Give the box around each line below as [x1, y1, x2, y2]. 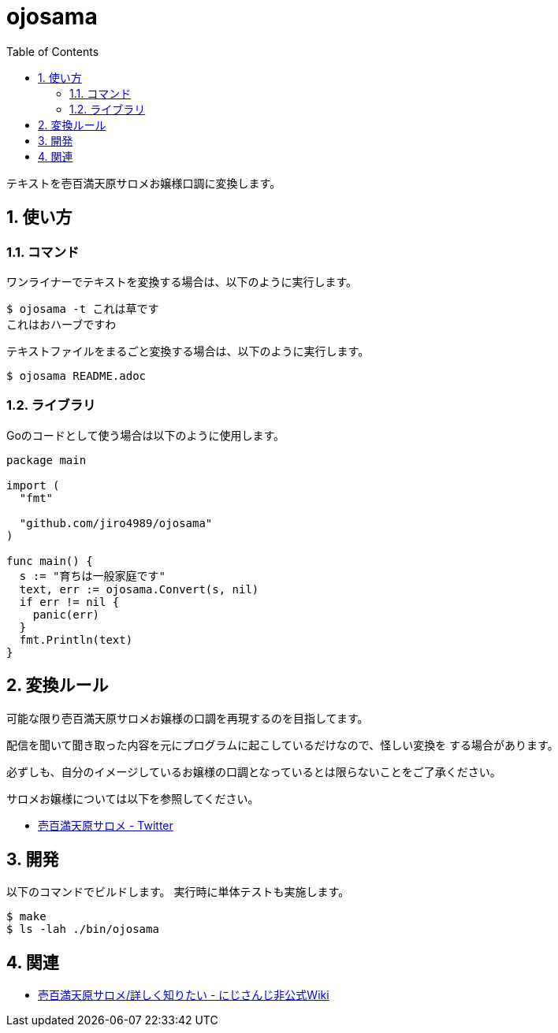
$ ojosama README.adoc [6, 369, 147, 382]
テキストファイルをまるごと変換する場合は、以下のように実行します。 [6, 344, 370, 358]
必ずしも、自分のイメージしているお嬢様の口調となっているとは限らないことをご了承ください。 [6, 764, 501, 778]
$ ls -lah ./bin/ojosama [6, 923, 159, 936]
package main [6, 453, 87, 466]
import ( [6, 478, 60, 492]
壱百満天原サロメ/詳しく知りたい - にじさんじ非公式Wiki [38, 988, 329, 1002]
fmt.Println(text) [19, 633, 133, 646]
